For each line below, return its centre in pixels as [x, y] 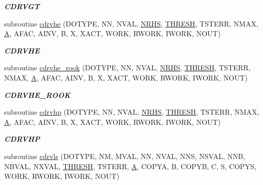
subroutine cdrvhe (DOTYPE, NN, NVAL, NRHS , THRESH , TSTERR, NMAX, [131, 23]
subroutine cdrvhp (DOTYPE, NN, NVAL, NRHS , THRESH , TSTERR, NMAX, [132, 112]
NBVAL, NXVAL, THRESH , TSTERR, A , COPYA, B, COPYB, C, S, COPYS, [130, 166]
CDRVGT [22, 6]
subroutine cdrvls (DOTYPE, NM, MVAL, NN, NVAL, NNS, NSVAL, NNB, [125, 156]
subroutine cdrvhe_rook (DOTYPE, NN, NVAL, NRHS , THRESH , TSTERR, [127, 68]
